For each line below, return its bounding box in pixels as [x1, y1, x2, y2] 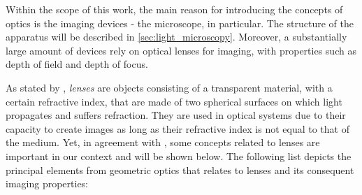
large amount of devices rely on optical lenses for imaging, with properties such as [6, 43, 356, 57]
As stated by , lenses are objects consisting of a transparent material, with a [6, 80, 333, 94]
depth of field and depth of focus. [6, 57, 148, 71]
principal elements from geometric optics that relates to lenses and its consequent [6, 162, 354, 177]
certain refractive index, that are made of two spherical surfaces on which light [6, 94, 342, 108]
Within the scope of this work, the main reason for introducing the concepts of [6, 2, 343, 16]
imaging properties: [6, 176, 89, 191]
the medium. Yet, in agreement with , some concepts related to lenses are [6, 135, 320, 150]
